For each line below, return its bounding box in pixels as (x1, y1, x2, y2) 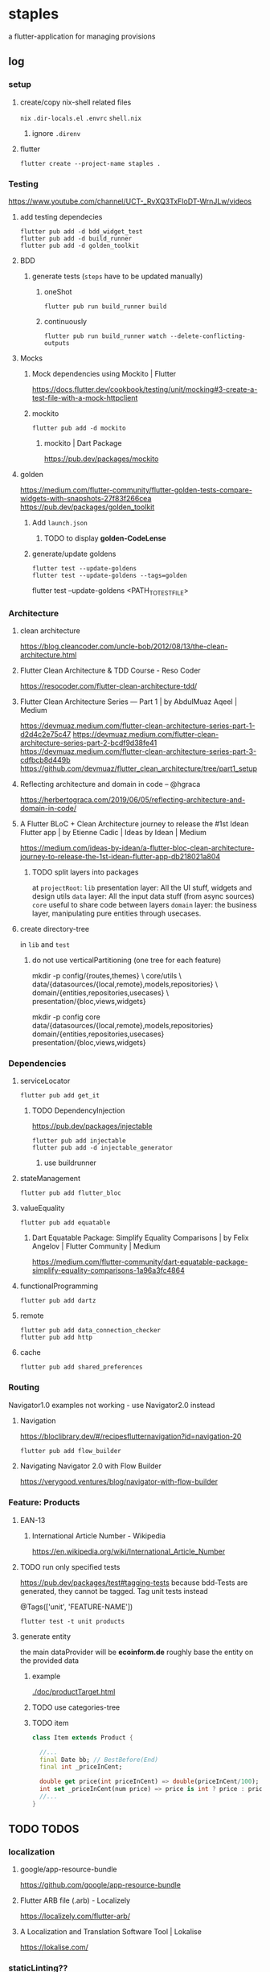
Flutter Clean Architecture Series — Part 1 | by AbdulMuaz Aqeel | (19, 697, 238, 706)
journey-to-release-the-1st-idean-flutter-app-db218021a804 (19, 852, 221, 862)
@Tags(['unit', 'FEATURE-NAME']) (19, 1602, 133, 1612)
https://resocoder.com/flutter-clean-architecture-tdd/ (19, 681, 198, 691)
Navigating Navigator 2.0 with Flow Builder (19, 1461, 162, 1471)
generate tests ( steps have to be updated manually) (31, 271, 203, 281)
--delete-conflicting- (170, 331, 247, 340)
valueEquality (19, 1204, 65, 1213)
